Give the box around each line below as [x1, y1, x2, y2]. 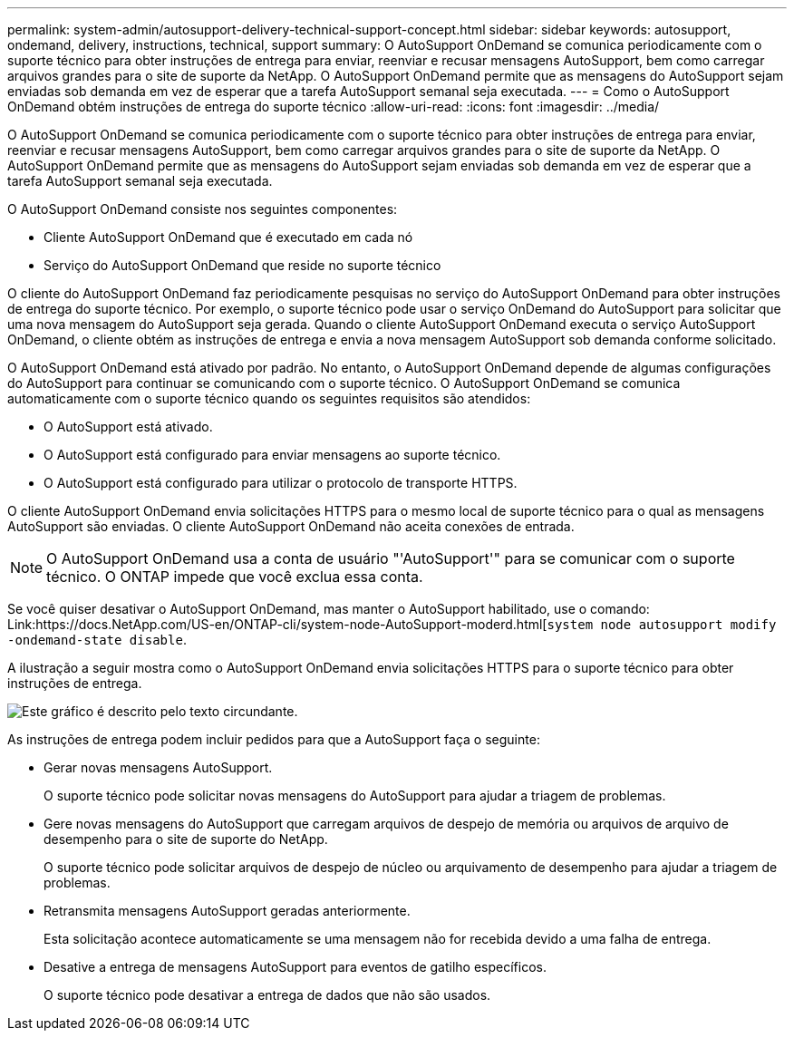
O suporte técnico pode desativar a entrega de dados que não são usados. [44, 987, 491, 1003]
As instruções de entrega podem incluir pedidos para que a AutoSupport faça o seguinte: [7, 732, 540, 747]
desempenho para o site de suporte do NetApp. [44, 831, 328, 847]
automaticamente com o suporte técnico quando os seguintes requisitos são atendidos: [7, 391, 531, 406]
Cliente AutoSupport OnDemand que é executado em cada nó [44, 229, 413, 245]
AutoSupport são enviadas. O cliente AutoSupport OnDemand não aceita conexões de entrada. [7, 519, 575, 534]
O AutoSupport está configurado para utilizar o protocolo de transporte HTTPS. [44, 475, 518, 490]
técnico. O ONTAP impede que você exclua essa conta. [46, 568, 423, 586]
